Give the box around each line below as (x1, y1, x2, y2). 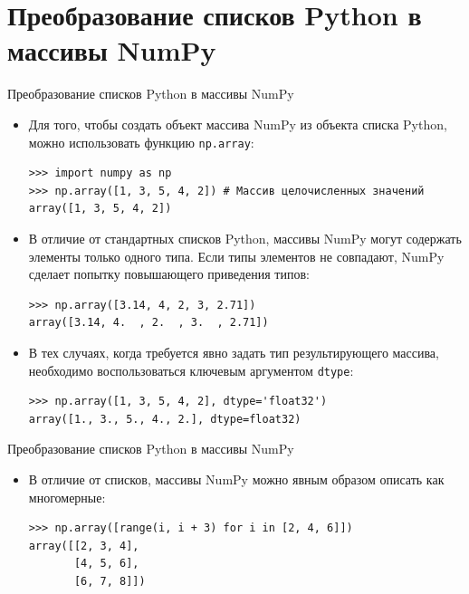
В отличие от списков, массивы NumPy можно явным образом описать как (28, 469, 445, 488)
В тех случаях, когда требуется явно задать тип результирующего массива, (28, 342, 439, 361)
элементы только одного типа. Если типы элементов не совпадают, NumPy (28, 246, 445, 265)
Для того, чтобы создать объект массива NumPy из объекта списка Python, (28, 114, 447, 133)
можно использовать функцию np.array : (28, 132, 254, 151)
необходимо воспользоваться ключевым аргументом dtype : (28, 360, 354, 379)
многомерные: (28, 487, 106, 506)
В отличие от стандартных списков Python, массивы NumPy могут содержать (28, 228, 462, 247)
